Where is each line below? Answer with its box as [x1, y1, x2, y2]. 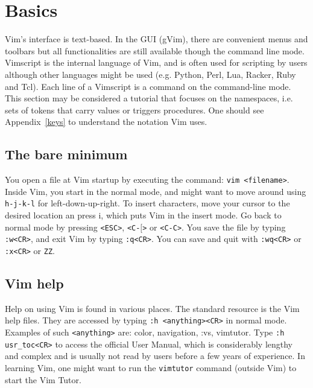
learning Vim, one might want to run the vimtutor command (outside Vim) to [5, 361, 297, 374]
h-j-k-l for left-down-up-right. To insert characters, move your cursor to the [5, 197, 290, 209]
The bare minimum [5, 145, 128, 164]
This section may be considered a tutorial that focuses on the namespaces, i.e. [5, 92, 293, 104]
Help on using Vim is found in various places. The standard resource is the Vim [5, 302, 300, 314]
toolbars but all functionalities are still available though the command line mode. [5, 44, 305, 57]
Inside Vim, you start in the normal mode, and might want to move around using [5, 185, 306, 197]
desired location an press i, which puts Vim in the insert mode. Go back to [5, 208, 282, 221]
